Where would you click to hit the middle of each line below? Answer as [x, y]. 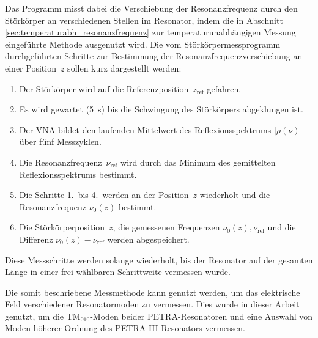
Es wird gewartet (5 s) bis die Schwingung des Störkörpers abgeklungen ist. [161, 109]
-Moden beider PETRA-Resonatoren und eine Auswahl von [202, 316]
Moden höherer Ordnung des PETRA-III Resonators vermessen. [125, 328]
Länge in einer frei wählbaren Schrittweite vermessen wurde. [118, 272]
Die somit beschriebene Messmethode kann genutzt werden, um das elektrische [153, 292]
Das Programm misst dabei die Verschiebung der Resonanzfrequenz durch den [151, 8]
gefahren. [224, 88]
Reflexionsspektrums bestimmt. [78, 174]
